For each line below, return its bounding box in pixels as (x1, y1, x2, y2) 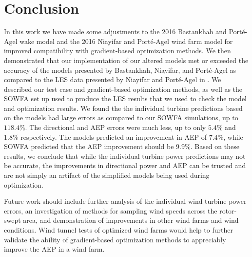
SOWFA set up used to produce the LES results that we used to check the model (4, 93, 247, 104)
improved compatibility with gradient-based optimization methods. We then (4, 45, 231, 56)
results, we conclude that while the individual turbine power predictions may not (4, 150, 246, 161)
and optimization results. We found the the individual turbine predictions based (4, 103, 243, 113)
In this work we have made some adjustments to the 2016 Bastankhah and (4, 26, 227, 37)
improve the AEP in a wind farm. (4, 244, 105, 254)
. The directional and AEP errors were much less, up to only (25, 122, 206, 132)
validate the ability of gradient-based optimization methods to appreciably (4, 234, 226, 244)
